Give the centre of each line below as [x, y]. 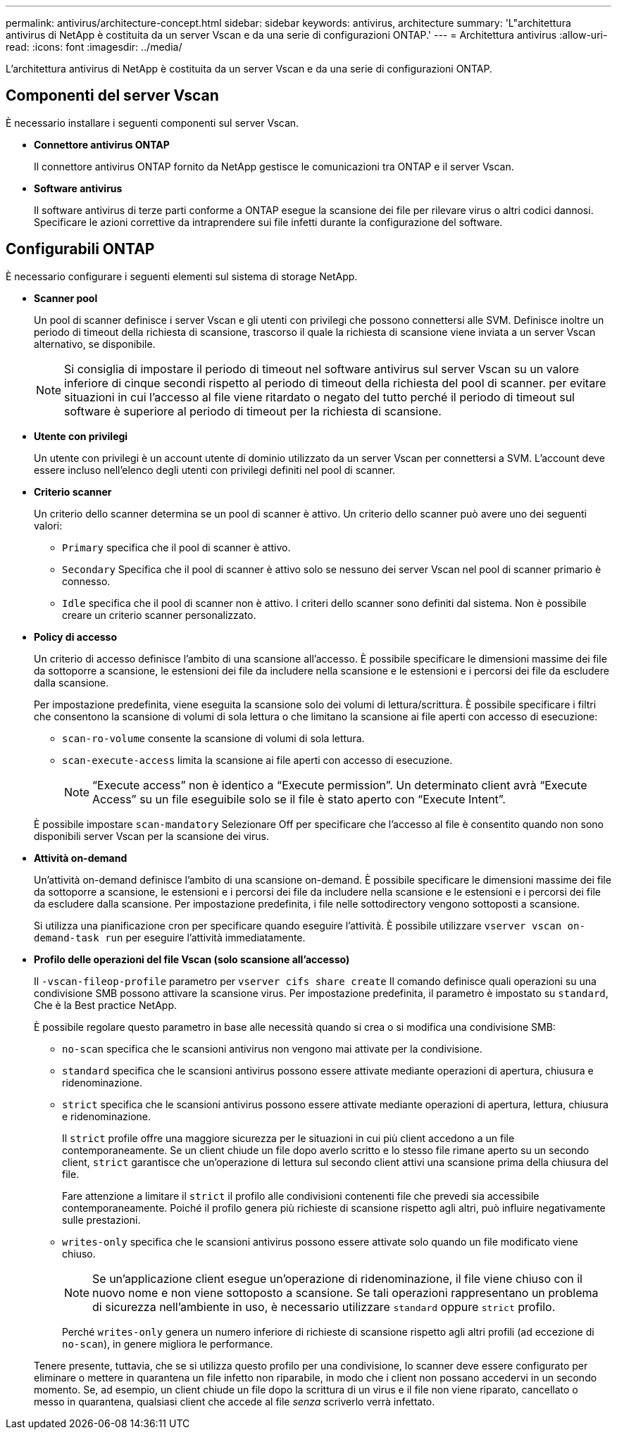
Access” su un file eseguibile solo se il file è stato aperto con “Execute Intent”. [299, 799]
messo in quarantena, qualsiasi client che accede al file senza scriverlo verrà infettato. [235, 1401]
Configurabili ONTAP [80, 249]
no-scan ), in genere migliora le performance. [168, 1343]
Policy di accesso [76, 637]
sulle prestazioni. [101, 1220]
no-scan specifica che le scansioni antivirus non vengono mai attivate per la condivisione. [272, 1048]
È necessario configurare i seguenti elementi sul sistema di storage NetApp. [182, 276]
